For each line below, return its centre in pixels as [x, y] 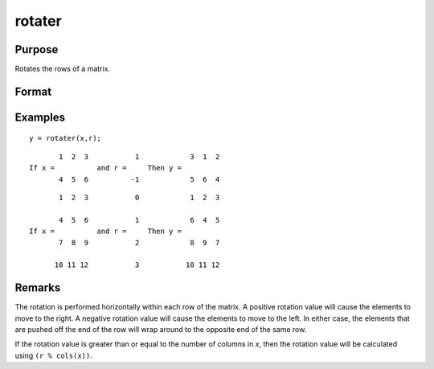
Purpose [37, 49]
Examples [40, 117]
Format [33, 91]
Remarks [38, 288]
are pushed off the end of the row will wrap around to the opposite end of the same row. [161, 330]
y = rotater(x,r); [66, 138]
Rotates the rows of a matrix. [63, 69]
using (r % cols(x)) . [53, 355]
